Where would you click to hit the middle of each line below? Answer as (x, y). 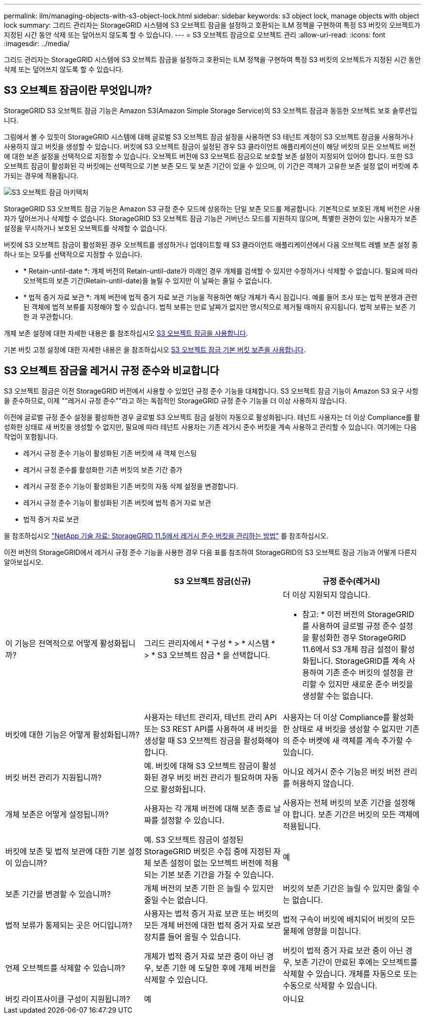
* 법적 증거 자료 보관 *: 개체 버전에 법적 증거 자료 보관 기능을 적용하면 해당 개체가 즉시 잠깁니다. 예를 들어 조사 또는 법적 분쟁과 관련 (221, 297)
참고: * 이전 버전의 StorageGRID (358, 614)
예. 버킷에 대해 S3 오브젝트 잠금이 (202, 766)
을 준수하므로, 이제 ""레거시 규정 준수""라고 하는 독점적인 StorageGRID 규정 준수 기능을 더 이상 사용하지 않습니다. (175, 400)
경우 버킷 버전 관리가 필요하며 (211, 777)
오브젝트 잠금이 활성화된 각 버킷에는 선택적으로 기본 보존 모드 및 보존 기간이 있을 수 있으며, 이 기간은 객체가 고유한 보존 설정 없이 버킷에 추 (211, 166)
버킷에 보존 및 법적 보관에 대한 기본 (65, 851)
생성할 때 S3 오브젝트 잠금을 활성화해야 (212, 740)
